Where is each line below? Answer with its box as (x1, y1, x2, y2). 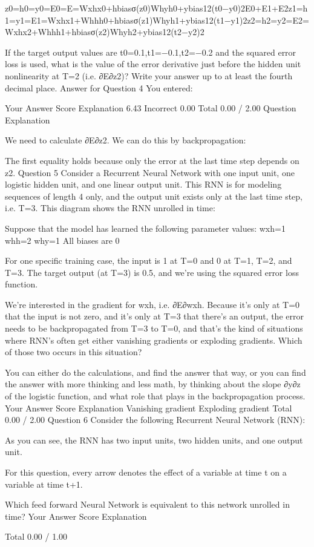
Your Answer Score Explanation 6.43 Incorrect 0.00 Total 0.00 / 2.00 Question (5, 102, 296, 114)
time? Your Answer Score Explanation (5, 509, 147, 522)
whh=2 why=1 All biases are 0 (5, 234, 120, 246)
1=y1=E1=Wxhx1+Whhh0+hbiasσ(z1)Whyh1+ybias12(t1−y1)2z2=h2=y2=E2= (5, 13, 309, 26)
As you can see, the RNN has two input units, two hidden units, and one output (5, 433, 303, 446)
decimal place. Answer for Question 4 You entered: (5, 81, 193, 94)
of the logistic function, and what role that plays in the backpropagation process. (5, 390, 306, 402)
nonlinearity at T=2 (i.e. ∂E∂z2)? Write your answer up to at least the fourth (5, 69, 293, 82)
